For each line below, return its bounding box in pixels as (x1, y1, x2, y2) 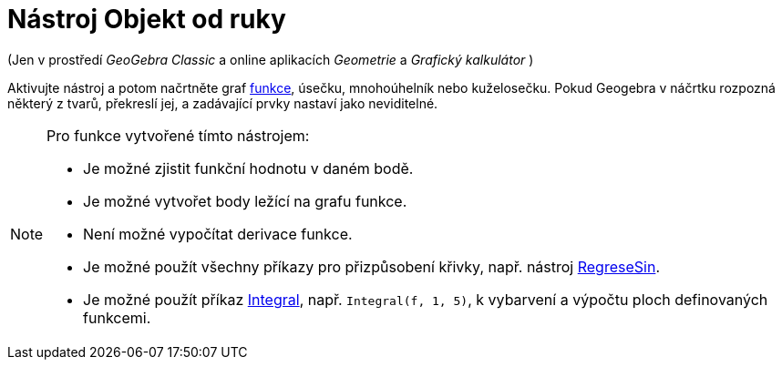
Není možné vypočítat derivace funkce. (83, 224, 353, 243)
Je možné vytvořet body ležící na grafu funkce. (83, 191, 407, 210)
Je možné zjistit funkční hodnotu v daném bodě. (83, 158, 414, 178)
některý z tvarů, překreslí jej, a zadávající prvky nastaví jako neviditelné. (7, 95, 438, 111)
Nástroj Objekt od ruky (7, 4, 286, 35)
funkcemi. (83, 308, 151, 327)
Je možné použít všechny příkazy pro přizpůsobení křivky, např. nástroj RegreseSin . (83, 257, 660, 276)
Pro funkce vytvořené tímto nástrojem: (46, 126, 310, 145)
